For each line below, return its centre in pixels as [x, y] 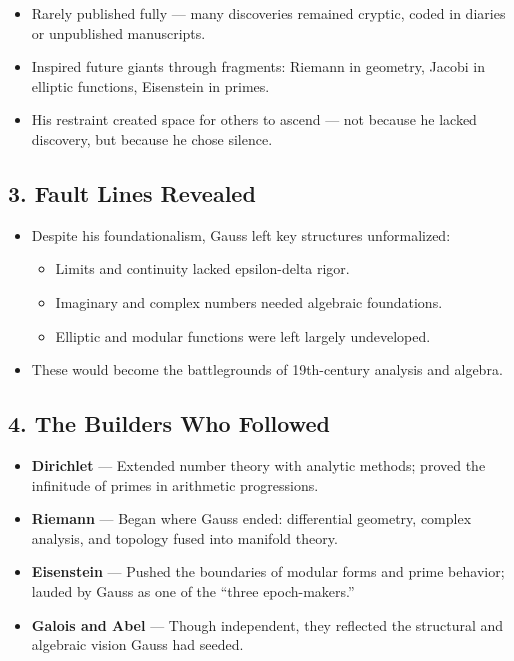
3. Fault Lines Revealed [132, 192]
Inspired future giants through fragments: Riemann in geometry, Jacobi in [258, 66]
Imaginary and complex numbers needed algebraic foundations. [249, 301]
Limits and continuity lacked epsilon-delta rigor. [202, 268]
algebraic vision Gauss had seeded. [137, 644]
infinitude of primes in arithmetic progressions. [175, 484]
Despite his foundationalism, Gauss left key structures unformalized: [241, 234]
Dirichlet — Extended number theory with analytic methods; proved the [258, 464]
